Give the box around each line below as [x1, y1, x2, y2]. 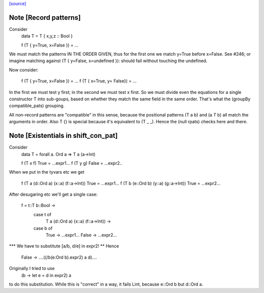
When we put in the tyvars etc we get [9, 169, 85, 175]
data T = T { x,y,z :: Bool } [21, 33, 73, 39]
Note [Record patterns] [9, 13, 81, 22]
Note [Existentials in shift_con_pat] [9, 132, 118, 140]
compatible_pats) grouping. [9, 103, 65, 109]
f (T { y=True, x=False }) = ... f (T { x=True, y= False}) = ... [21, 78, 137, 84]
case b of [33, 225, 53, 231]
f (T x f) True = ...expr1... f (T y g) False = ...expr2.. [21, 160, 122, 166]
